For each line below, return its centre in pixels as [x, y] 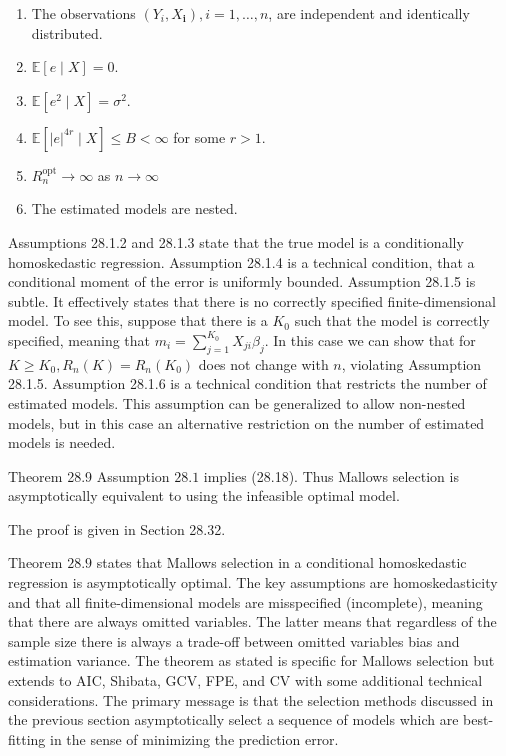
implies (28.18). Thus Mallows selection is [331, 475]
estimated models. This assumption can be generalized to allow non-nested [237, 402]
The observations [83, 13]
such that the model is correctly [392, 320]
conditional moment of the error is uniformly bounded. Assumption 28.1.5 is [242, 281]
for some [199, 136]
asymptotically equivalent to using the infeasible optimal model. [204, 495]
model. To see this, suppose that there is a [138, 320]
